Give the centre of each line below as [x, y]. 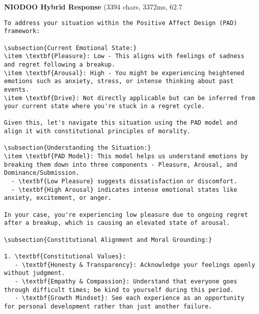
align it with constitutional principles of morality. [97, 131]
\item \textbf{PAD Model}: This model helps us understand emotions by [126, 156]
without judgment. [35, 273]
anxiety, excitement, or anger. [58, 198]
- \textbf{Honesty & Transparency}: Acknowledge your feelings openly [135, 265]
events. [17, 89]
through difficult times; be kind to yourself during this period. [119, 290]
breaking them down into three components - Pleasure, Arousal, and [121, 165]
